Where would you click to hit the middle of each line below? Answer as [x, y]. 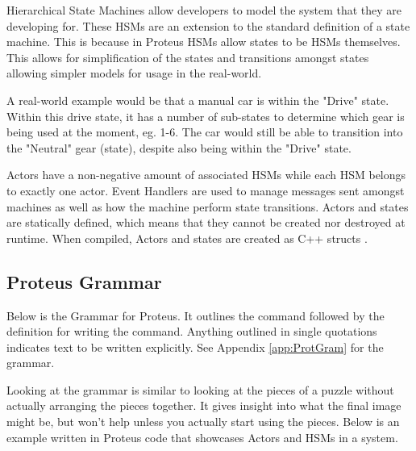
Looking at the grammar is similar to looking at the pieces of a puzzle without [200, 389]
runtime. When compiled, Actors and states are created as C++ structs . [187, 238]
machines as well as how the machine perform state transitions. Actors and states [208, 206]
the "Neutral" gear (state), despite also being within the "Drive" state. [179, 147]
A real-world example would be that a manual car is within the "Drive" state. [198, 100]
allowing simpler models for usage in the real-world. [134, 73]
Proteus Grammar [84, 281]
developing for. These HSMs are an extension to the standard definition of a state [208, 25]
